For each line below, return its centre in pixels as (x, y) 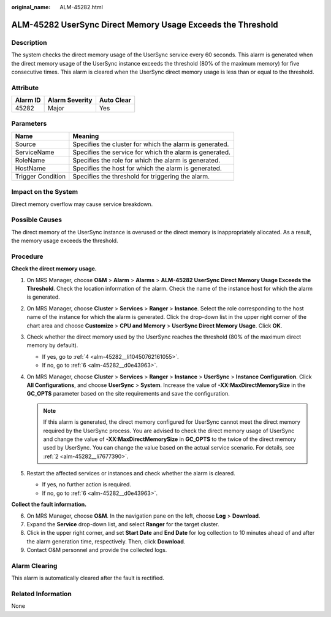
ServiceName (35, 152)
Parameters (29, 124)
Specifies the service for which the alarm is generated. (152, 152)
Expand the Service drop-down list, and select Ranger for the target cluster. (123, 524)
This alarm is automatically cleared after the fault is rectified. (88, 578)
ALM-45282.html (82, 7)
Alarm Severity (70, 100)
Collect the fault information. (49, 504)
